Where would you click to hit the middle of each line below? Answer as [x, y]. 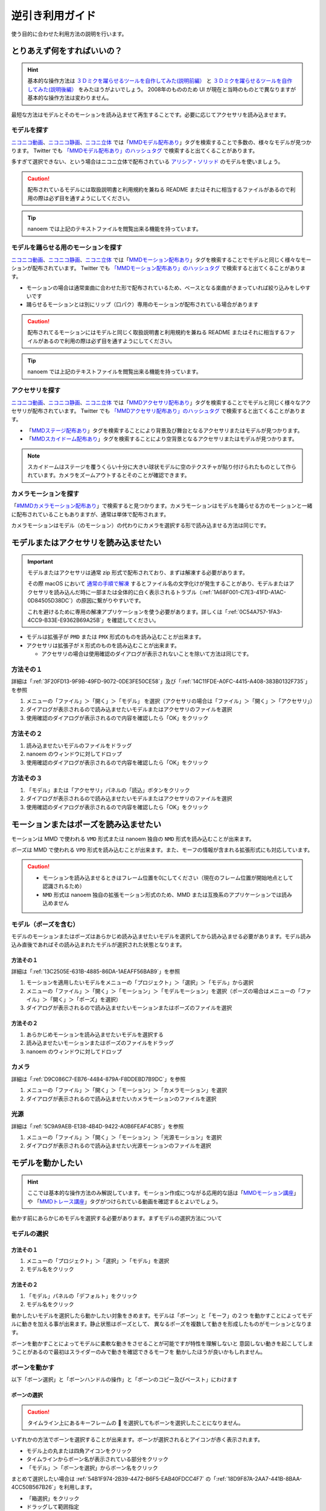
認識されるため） [64, 886]
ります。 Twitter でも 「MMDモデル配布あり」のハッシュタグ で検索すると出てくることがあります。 [135, 150]
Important [40, 561]
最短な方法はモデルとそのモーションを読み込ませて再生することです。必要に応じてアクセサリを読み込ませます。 [150, 114]
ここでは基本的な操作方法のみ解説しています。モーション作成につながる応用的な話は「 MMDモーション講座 [161, 1193]
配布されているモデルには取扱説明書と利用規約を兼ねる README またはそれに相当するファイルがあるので [159, 190]
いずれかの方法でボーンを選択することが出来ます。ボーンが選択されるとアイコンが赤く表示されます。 [137, 1440]
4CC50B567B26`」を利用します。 [53, 1487]
